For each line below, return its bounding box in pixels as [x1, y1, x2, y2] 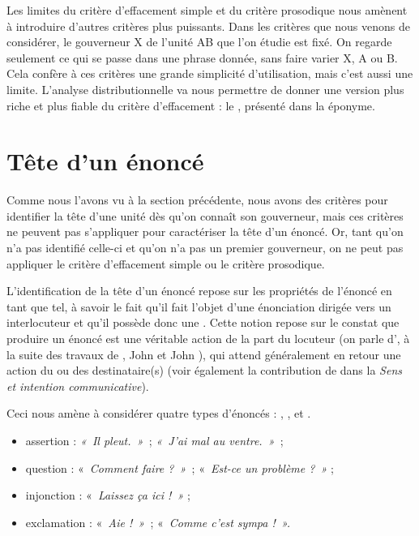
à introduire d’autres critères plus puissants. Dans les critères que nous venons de [6, 17, 410, 34]
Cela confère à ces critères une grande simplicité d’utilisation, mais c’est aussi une [6, 65, 413, 82]
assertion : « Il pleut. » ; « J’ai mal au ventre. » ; [25, 432, 284, 448]
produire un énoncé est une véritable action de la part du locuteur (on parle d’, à [6, 330, 410, 347]
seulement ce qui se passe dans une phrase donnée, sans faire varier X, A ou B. [6, 49, 398, 66]
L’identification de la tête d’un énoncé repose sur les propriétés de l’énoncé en [6, 282, 392, 299]
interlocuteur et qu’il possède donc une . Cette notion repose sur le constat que [6, 314, 400, 331]
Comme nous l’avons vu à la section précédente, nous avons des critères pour [6, 191, 388, 208]
